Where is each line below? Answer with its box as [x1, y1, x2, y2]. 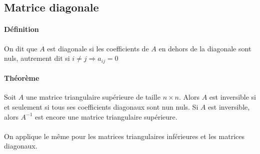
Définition [4, 24, 39, 34]
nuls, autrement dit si [4, 53, 70, 63]
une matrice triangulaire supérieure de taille [25, 92, 160, 102]
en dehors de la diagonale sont [158, 43, 251, 53]
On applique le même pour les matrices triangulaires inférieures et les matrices [4, 131, 244, 141]
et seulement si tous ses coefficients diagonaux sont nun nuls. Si [4, 102, 198, 112]
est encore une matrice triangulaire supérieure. [35, 111, 177, 122]
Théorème [4, 73, 39, 83]
